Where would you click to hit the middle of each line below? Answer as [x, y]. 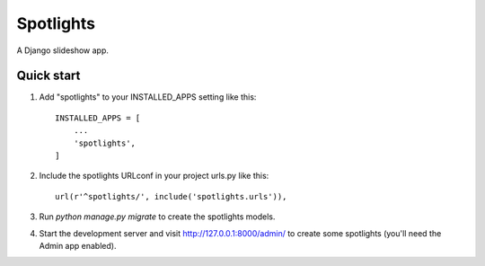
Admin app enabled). [78, 245]
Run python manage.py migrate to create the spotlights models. [157, 217]
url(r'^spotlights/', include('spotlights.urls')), [171, 196]
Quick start [48, 76]
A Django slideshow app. [63, 50]
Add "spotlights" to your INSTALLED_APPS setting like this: [148, 97]
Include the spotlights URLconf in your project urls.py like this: [154, 176]
